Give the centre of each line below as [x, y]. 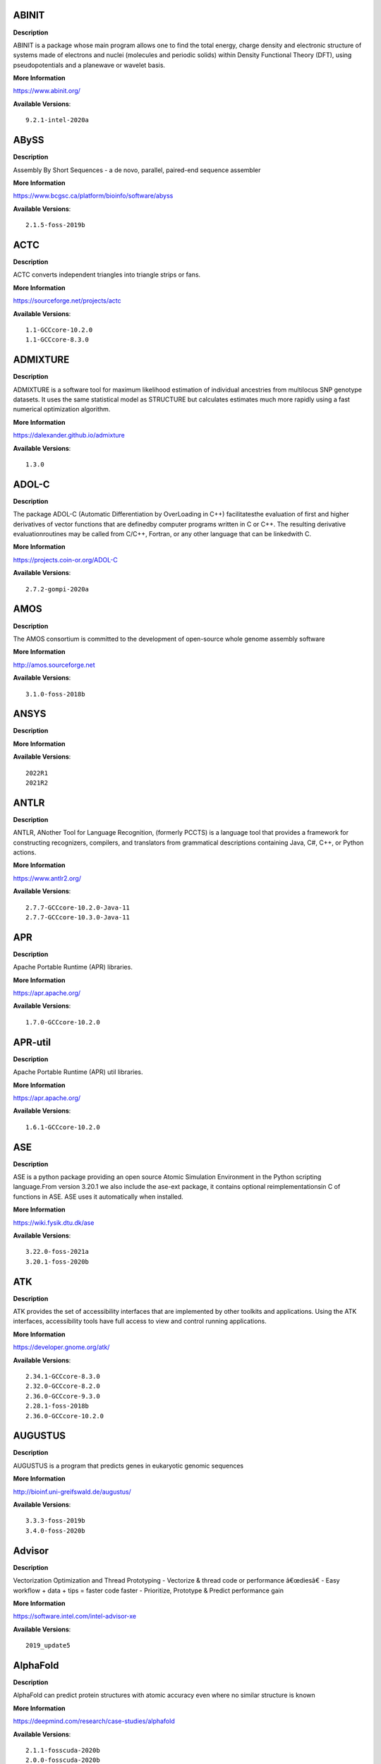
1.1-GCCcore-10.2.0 [59, 330]
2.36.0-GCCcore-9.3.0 [63, 1396]
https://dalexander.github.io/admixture [69, 435]
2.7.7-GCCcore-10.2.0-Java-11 [78, 907]
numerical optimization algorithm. [62, 409]
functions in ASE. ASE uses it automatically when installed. [98, 1197]
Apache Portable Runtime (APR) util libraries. [78, 1072]
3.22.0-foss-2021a [58, 1252]
